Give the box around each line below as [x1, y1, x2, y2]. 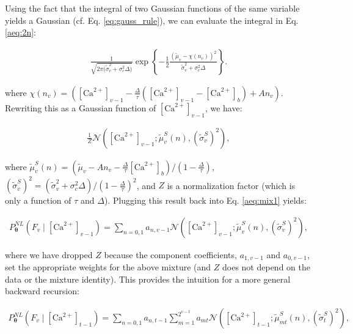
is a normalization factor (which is [167, 179, 296, 191]
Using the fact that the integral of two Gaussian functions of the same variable [5, 2, 300, 14]
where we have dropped [5, 248, 93, 261]
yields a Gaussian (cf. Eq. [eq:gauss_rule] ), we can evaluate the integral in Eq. [5, 13, 299, 26]
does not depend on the [222, 261, 310, 273]
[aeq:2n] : [5, 26, 36, 39]
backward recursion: [5, 284, 79, 297]
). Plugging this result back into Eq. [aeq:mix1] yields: [104, 194, 307, 207]
